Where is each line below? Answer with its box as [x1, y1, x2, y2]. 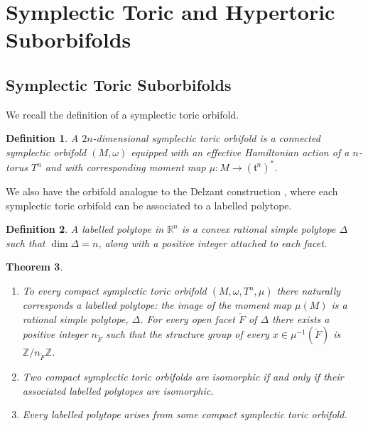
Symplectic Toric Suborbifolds [6, 73, 232, 95]
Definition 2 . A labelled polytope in [6, 222, 164, 236]
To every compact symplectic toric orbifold [22, 283, 207, 298]
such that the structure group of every [106, 327, 269, 342]
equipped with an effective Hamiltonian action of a [131, 144, 350, 159]
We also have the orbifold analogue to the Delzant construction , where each [6, 184, 338, 199]
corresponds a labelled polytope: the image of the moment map [22, 297, 292, 312]
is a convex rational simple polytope [181, 222, 336, 236]
